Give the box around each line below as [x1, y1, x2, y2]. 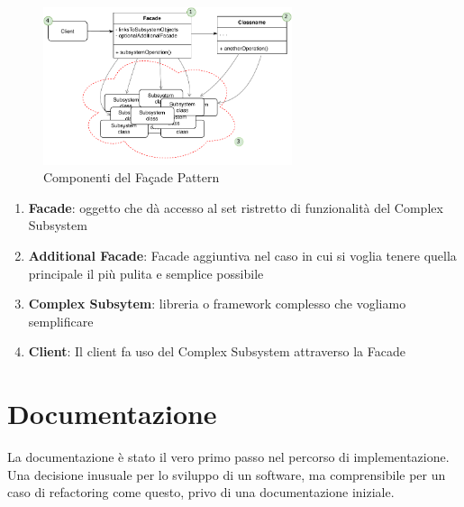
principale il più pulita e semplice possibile [28, 263, 264, 282]
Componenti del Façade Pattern [43, 168, 220, 187]
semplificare [28, 311, 94, 330]
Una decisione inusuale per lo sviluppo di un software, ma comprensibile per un [7, 465, 446, 484]
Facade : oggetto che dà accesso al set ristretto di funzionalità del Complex [28, 198, 443, 217]
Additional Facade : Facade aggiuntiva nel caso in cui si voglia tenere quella [28, 245, 457, 264]
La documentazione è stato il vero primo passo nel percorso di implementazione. [7, 447, 450, 466]
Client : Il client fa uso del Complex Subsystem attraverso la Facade [28, 342, 405, 361]
